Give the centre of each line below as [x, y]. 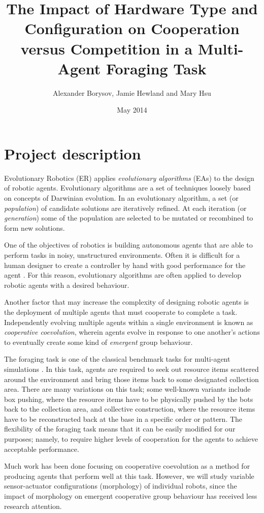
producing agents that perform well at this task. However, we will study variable [129, 476]
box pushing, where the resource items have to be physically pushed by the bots [129, 399]
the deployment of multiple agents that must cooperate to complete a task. [121, 312]
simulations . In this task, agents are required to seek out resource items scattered [131, 369]
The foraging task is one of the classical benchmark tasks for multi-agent [117, 359]
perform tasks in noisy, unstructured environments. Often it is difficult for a [122, 254]
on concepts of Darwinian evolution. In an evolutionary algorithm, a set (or [121, 198]
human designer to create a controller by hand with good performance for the [125, 265]
